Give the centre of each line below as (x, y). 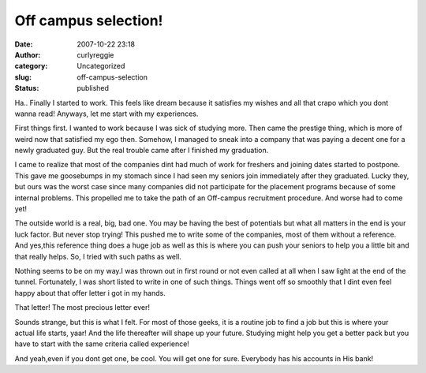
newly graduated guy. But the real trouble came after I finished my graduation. (142, 151)
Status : (27, 88)
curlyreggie (95, 54)
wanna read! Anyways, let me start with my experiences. (106, 114)
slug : (23, 77)
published (93, 88)
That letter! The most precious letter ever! (82, 308)
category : (31, 66)
